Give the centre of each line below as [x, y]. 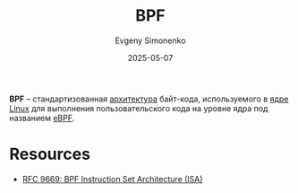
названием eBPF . [42, 118]
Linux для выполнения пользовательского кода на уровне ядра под [139, 108]
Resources [50, 154]
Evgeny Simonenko [150, 40]
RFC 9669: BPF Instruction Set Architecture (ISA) [112, 179]
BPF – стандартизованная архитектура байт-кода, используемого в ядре [149, 99]
